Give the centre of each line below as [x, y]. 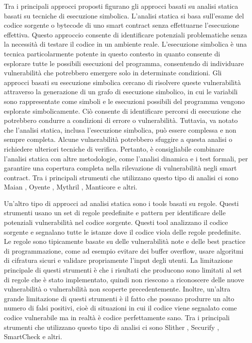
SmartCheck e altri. [33, 336]
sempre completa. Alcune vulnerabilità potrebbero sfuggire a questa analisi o [118, 139]
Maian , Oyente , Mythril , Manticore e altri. [71, 187]
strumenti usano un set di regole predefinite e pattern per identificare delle [115, 213]
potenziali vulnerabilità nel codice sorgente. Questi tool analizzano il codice [116, 222]
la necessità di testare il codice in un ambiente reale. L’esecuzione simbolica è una [126, 44]
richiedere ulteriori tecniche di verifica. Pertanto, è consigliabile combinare [114, 148]
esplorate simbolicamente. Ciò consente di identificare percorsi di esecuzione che [123, 111]
